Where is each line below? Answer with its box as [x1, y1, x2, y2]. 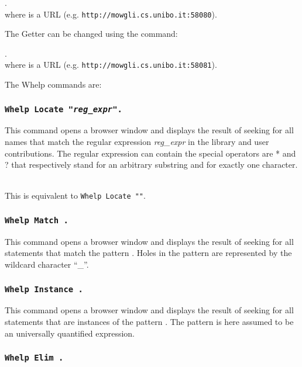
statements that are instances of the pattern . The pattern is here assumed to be [5, 316, 294, 328]
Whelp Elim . [5, 353, 64, 363]
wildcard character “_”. [5, 258, 89, 271]
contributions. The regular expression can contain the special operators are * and [5, 147, 296, 159]
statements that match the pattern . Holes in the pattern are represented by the [5, 247, 292, 259]
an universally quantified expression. [5, 327, 135, 339]
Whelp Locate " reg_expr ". [5, 104, 122, 114]
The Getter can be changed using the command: [5, 27, 178, 40]
